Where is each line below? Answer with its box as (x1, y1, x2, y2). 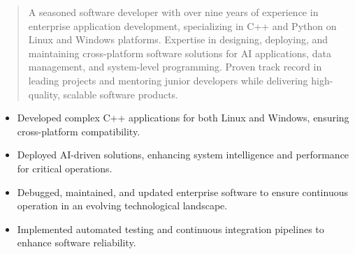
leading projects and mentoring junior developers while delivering (28, 73, 308, 87)
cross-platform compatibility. (17, 124, 140, 138)
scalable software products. (63, 87, 179, 101)
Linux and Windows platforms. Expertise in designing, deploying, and (28, 32, 328, 47)
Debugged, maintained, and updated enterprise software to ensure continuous (17, 184, 348, 199)
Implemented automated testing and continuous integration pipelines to (17, 221, 324, 236)
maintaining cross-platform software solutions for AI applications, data (28, 45, 331, 60)
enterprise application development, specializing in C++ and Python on (28, 18, 337, 33)
